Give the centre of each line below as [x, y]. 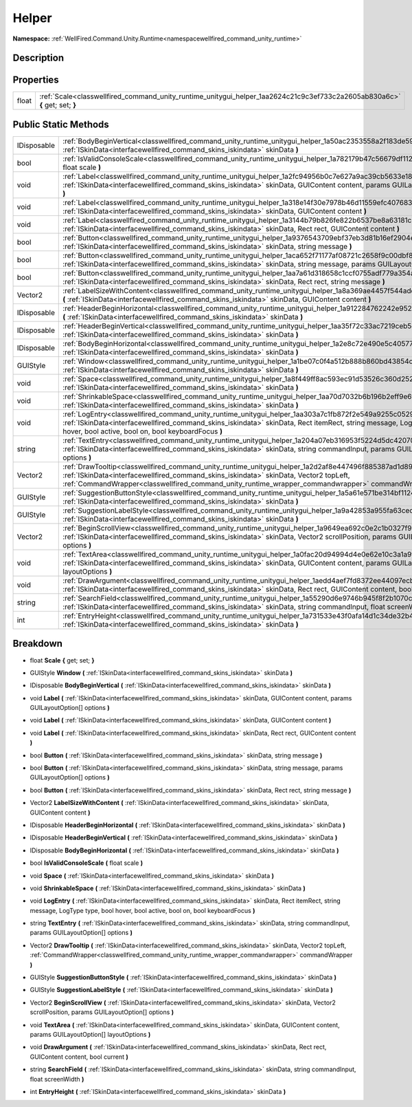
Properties [36, 80]
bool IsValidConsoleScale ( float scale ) [87, 863]
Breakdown [38, 644]
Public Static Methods [61, 124]
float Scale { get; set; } [62, 660]
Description [38, 58]
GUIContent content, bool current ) [79, 1057]
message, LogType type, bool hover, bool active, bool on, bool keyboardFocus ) [142, 910]
